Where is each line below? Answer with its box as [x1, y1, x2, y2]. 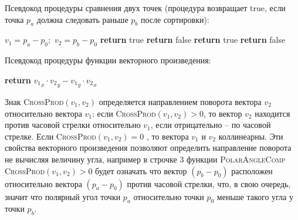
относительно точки [133, 190, 204, 202]
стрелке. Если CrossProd [5, 130, 96, 142]
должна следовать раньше [36, 13, 128, 25]
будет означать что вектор [95, 164, 187, 177]
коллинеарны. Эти [218, 130, 283, 142]
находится [255, 107, 290, 119]
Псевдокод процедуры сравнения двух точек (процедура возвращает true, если [5, 2, 286, 13]
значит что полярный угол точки [5, 190, 121, 202]
